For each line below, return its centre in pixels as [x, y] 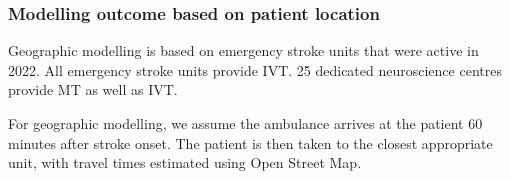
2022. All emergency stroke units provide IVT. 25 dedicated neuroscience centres [255, 69]
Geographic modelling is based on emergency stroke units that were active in [243, 50]
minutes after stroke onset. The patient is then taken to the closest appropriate [250, 142]
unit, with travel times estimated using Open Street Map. [185, 162]
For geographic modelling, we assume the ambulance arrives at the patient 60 [245, 123]
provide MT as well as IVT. [93, 89]
